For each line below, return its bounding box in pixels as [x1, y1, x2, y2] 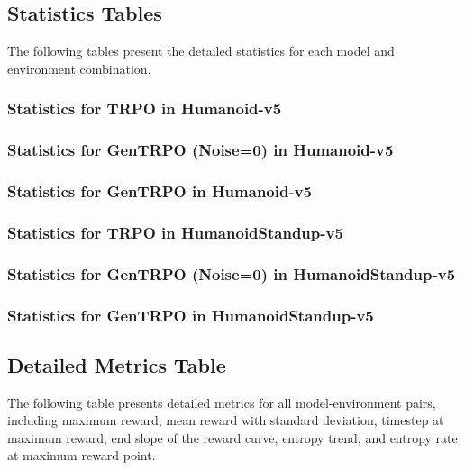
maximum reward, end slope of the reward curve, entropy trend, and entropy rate [7, 428, 458, 447]
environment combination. [7, 59, 151, 77]
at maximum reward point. [7, 446, 156, 465]
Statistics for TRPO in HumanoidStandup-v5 [7, 221, 343, 243]
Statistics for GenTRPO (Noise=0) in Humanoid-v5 [7, 139, 394, 161]
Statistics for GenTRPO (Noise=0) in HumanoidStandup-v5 [7, 262, 456, 285]
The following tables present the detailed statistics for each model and [7, 41, 395, 60]
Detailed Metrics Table [7, 350, 226, 378]
